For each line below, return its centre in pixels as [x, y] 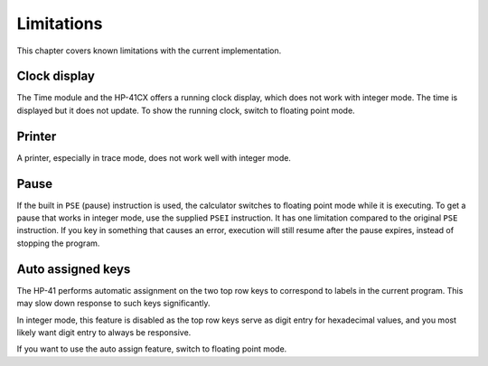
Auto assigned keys [74, 269]
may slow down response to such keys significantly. [114, 304]
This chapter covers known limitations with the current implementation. [149, 51]
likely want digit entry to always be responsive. [104, 332]
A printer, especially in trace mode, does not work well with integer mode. [154, 157]
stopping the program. [58, 243]
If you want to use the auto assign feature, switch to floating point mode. [152, 349]
